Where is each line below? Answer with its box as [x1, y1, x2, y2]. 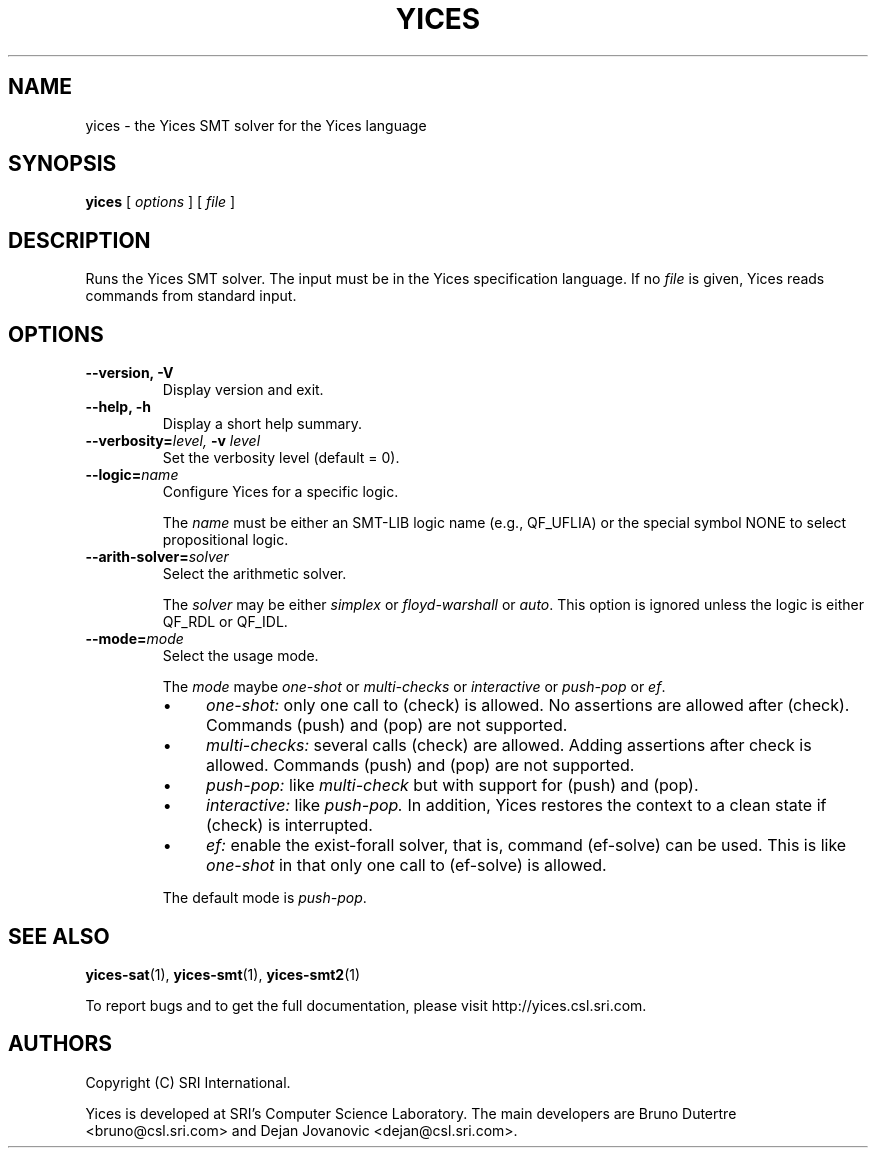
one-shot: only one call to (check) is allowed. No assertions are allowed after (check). [206, 695, 850, 716]
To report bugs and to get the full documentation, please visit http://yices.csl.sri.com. [85, 996, 647, 1014]
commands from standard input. [85, 287, 297, 305]
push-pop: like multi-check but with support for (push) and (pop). [206, 775, 699, 796]
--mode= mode [85, 630, 184, 648]
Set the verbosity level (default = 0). [162, 449, 400, 467]
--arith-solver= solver [85, 548, 229, 566]
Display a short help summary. [162, 415, 363, 433]
